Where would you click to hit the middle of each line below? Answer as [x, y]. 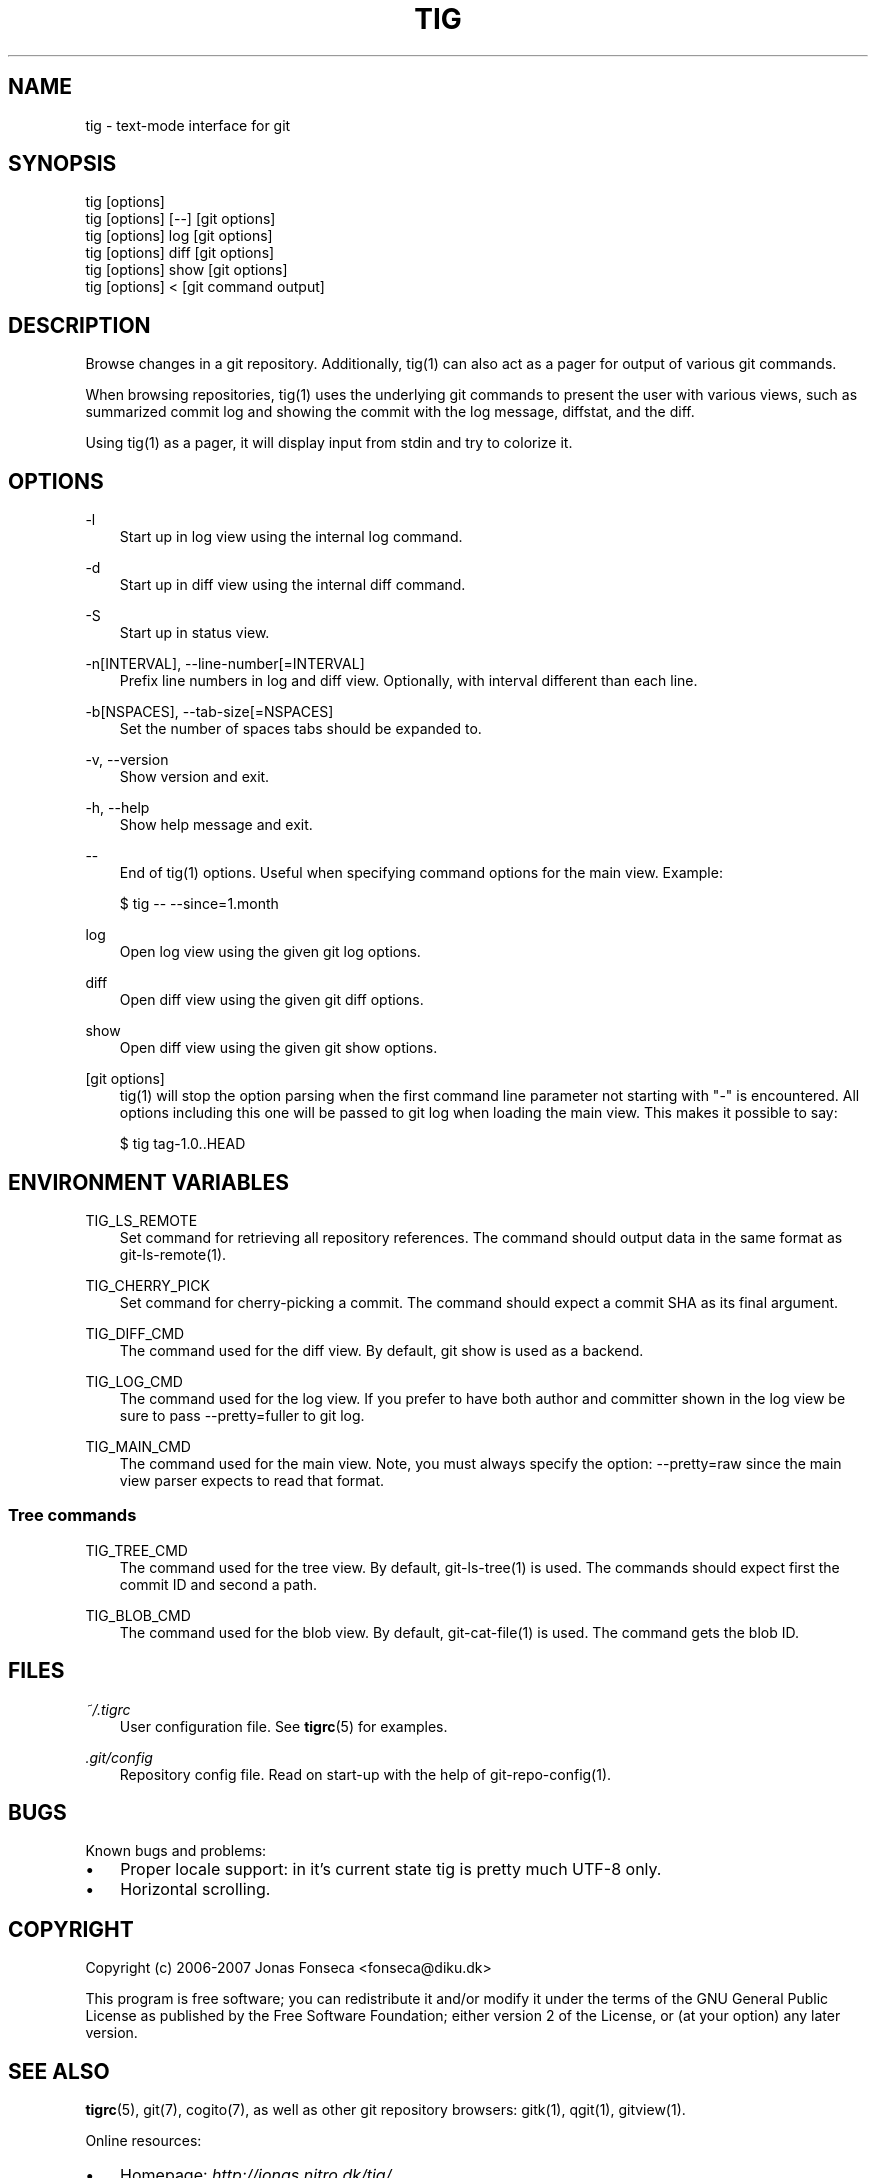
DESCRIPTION [79, 325]
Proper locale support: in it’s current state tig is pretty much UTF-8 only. [391, 1869]
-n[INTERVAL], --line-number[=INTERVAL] [225, 664]
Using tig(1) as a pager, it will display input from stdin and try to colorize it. [329, 443]
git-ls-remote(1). [173, 1254]
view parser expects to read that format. [252, 1480]
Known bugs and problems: [176, 1851]
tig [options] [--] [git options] [180, 219]
